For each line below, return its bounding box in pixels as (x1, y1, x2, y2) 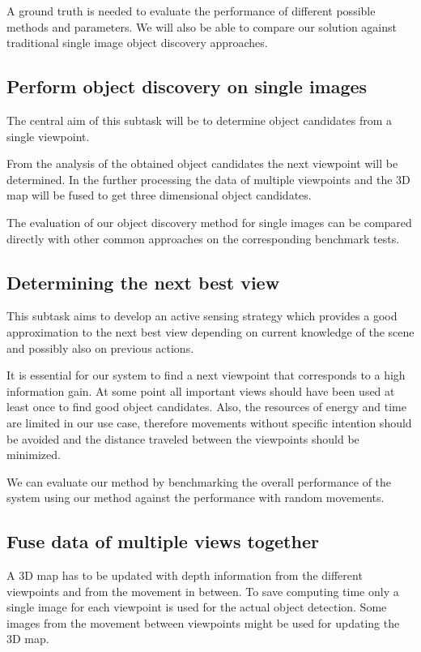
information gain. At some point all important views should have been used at (6, 382, 395, 399)
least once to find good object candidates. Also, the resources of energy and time (6, 398, 406, 415)
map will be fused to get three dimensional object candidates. (6, 187, 312, 204)
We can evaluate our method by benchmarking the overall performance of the (6, 473, 392, 490)
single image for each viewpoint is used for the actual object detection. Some (6, 598, 387, 616)
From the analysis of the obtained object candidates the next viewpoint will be (6, 155, 398, 172)
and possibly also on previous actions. (6, 339, 194, 356)
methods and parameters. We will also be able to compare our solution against (6, 18, 397, 35)
